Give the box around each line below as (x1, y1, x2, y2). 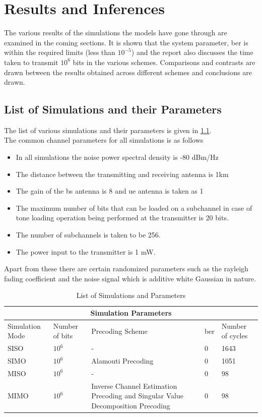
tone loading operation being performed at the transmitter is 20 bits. (16, 212, 229, 223)
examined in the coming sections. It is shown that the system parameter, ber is (4, 37, 248, 47)
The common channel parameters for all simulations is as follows (4, 135, 204, 145)
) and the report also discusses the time (131, 47, 253, 57)
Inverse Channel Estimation (91, 380, 177, 391)
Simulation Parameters (90, 308, 172, 318)
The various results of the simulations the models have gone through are (4, 27, 227, 38)
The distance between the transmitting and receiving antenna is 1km (16, 168, 229, 179)
